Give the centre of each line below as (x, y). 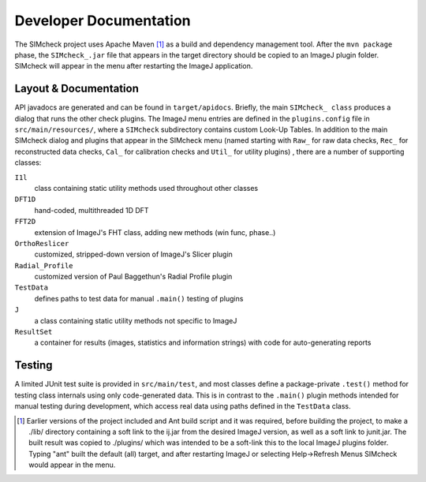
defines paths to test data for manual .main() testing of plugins (139, 298)
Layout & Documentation (77, 89)
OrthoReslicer (42, 243)
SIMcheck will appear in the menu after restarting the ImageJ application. (134, 66)
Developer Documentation (103, 21)
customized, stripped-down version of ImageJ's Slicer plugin (133, 254)
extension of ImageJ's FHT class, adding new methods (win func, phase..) (155, 232)
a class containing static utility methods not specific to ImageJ (136, 320)
